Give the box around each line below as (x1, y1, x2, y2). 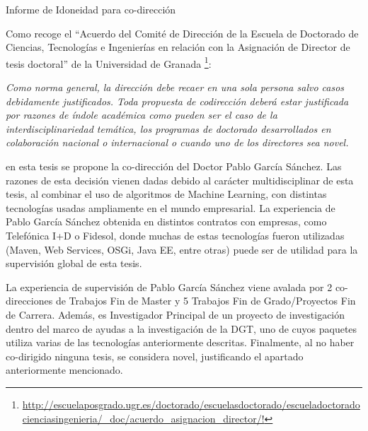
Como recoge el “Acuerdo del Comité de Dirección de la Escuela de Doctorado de (6, 25, 359, 40)
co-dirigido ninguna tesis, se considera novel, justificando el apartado (6, 348, 304, 363)
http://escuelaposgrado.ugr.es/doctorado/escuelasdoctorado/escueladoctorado (22, 396, 360, 411)
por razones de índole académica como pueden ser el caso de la (6, 107, 277, 122)
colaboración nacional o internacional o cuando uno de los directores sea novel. (6, 135, 349, 150)
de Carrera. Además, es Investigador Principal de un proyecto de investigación (6, 307, 345, 321)
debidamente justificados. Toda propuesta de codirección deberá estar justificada (6, 93, 349, 108)
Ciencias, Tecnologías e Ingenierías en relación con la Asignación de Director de (6, 40, 350, 54)
